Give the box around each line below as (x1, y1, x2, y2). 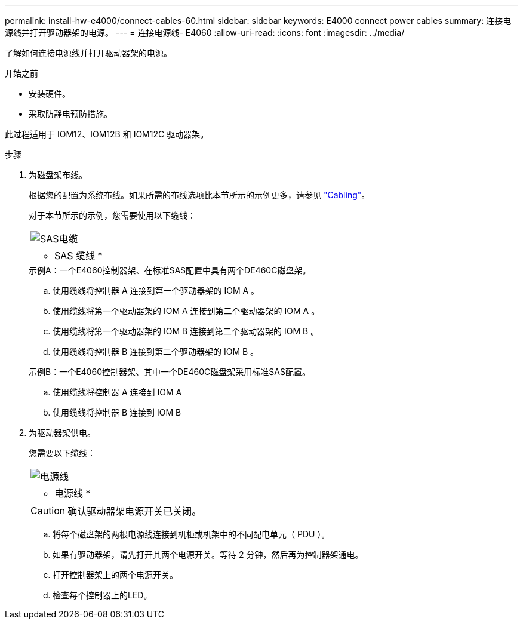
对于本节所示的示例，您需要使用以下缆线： (29, 210, 196, 220)
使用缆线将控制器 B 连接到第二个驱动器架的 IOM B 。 (53, 346, 259, 356)
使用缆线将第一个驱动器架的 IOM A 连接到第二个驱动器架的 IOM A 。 (53, 306, 320, 316)
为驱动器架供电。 (29, 428, 96, 438)
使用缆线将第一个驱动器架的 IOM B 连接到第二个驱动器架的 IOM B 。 (53, 326, 319, 336)
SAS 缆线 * (54, 250, 103, 262)
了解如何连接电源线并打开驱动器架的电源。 (5, 48, 172, 58)
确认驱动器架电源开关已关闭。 (67, 505, 202, 517)
